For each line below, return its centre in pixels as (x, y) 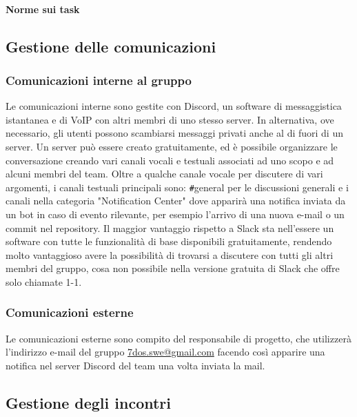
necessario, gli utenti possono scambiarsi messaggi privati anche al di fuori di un (174, 133)
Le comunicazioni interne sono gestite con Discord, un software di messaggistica (174, 106)
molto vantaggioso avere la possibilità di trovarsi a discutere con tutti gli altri (170, 254)
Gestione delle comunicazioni (111, 46)
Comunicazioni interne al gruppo (99, 80)
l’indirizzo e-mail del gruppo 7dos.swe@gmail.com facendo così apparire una (165, 352)
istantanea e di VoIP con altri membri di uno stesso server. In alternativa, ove (170, 119)
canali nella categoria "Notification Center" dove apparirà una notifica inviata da (176, 201)
